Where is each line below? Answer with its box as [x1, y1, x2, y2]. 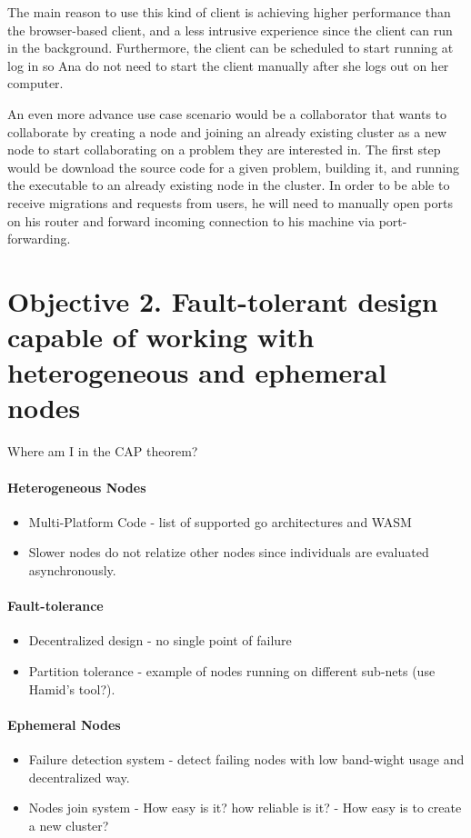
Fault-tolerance [7, 596, 104, 615]
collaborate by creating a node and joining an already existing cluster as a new [7, 122, 447, 141]
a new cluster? [28, 815, 109, 834]
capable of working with [7, 318, 315, 355]
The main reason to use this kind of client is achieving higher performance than [7, 3, 451, 21]
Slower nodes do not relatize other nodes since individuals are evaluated [28, 543, 429, 562]
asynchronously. [28, 560, 116, 579]
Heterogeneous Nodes [7, 477, 146, 496]
